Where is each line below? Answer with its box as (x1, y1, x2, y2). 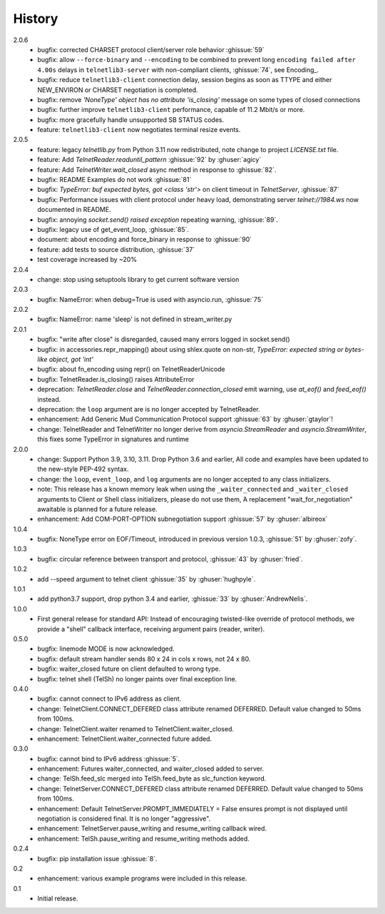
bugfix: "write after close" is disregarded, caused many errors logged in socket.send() (37, 335, 290, 344)
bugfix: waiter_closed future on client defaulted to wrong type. (37, 664, 221, 674)
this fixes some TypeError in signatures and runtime (37, 435, 189, 444)
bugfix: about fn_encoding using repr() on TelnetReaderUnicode (37, 365, 226, 374)
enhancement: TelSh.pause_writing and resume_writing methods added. (37, 834, 250, 843)
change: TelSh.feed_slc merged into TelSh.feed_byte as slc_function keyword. (37, 774, 267, 783)
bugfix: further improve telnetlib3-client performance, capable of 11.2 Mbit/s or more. (37, 106, 305, 114)
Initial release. (37, 894, 78, 903)
